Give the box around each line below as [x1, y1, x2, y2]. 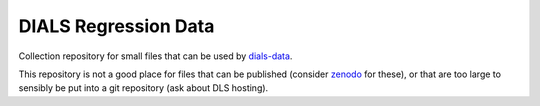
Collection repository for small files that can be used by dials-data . [18, 50, 293, 62]
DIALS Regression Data [18, 15, 215, 37]
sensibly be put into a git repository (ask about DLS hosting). [18, 82, 269, 94]
